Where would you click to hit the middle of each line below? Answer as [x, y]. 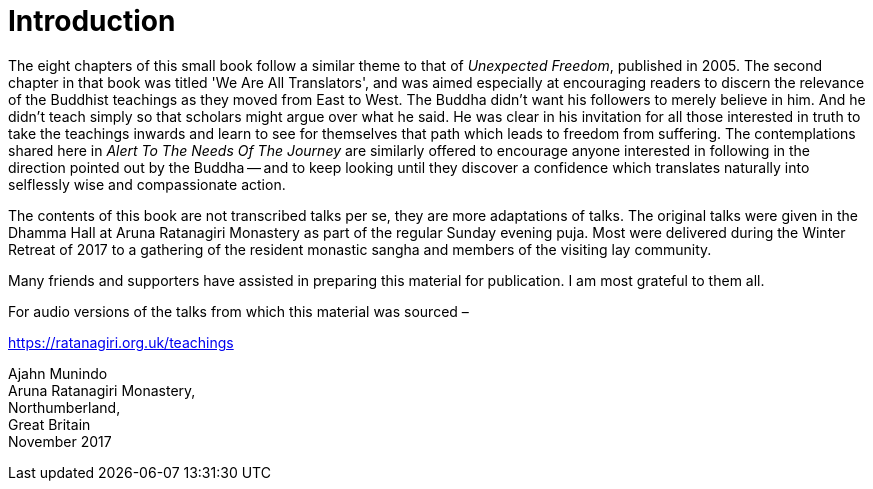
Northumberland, [64, 407]
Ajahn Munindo [58, 373]
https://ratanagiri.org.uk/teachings [121, 342]
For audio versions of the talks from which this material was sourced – [238, 311]
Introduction [92, 21]
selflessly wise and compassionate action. [147, 184]
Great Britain [49, 424]
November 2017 [60, 441]
